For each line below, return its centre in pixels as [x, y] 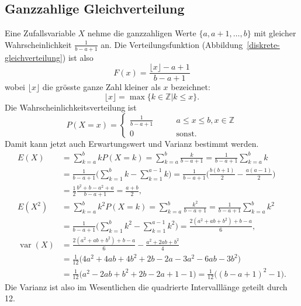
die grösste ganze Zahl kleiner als [101, 87]
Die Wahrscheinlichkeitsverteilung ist [71, 107]
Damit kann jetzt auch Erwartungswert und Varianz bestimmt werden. [132, 144]
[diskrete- [263, 44]
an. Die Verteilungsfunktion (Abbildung [172, 44]
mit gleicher [275, 33]
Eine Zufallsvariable [40, 33]
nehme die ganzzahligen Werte [142, 33]
